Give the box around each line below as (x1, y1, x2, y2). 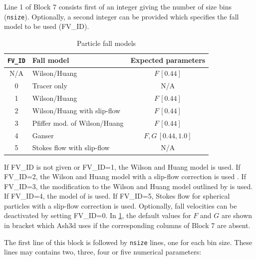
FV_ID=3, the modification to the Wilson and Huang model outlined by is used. (4, 181, 253, 191)
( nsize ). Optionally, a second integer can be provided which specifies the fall (4, 11, 239, 21)
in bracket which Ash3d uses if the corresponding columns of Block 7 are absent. (4, 220, 251, 231)
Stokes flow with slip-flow (32, 142, 110, 153)
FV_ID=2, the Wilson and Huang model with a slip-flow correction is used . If (4, 171, 246, 182)
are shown (221, 210, 253, 221)
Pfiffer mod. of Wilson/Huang (32, 117, 124, 128)
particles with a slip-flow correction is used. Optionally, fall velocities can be (4, 200, 237, 211)
